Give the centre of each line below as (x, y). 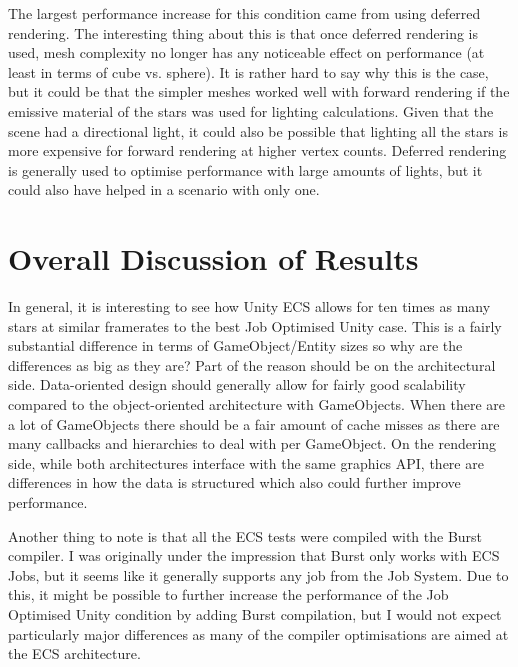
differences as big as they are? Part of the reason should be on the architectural (252, 364)
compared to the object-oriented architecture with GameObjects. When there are (256, 404)
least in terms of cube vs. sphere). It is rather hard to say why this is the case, (248, 71)
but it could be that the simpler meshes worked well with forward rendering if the (259, 91)
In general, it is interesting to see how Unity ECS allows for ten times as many (249, 306)
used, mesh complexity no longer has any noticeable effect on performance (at (246, 52)
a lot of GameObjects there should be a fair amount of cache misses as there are (254, 423)
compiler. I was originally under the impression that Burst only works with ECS (254, 555)
